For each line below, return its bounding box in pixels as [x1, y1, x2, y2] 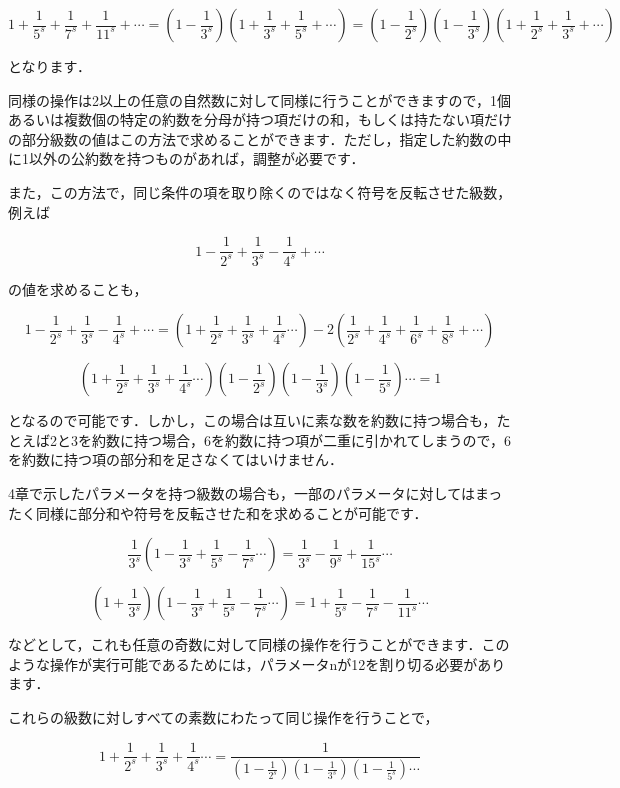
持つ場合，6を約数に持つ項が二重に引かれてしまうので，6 [133, 429, 512, 450]
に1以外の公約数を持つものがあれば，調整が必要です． [8, 148, 365, 169]
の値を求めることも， [8, 278, 148, 299]
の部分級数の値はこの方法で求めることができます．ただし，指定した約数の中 [8, 128, 512, 149]
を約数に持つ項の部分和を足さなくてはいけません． [8, 449, 343, 470]
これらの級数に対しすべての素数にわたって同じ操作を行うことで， [8, 706, 439, 727]
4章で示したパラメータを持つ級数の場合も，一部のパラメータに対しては [8, 482, 475, 503]
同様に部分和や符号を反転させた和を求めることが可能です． [35, 502, 428, 523]
